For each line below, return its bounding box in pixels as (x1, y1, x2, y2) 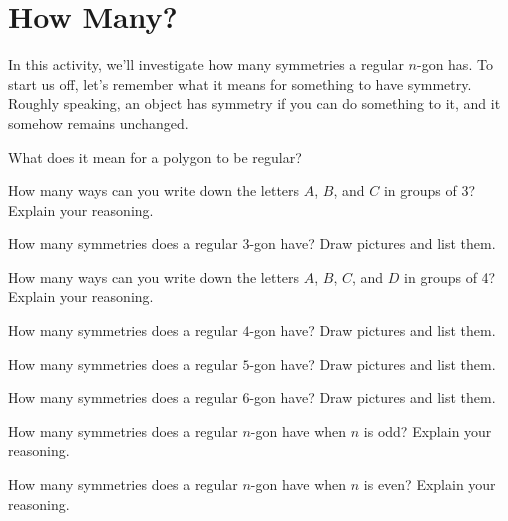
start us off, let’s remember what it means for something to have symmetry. (8, 73, 472, 94)
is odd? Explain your (363, 420, 492, 441)
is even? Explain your (363, 474, 496, 495)
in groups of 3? (383, 180, 476, 201)
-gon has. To (416, 54, 493, 75)
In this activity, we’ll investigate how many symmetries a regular (8, 54, 404, 75)
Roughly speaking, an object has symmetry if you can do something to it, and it (8, 93, 501, 114)
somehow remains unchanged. (8, 112, 189, 133)
